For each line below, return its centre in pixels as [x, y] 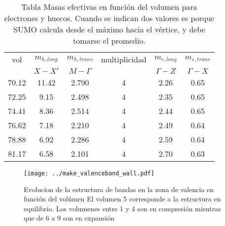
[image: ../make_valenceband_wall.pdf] [89, 173]
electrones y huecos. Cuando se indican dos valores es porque [109, 18]
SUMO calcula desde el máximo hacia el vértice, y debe [109, 29]
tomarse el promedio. [109, 41]
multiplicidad [124, 59]
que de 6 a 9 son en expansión [69, 218]
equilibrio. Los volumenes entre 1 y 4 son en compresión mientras [122, 208]
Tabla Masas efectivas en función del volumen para [109, 7]
